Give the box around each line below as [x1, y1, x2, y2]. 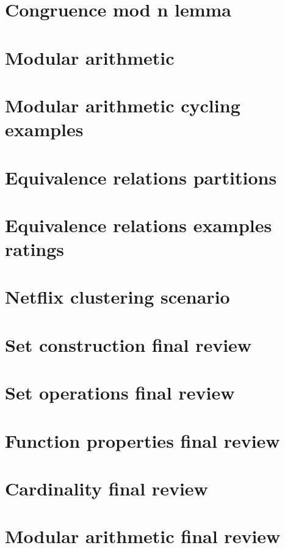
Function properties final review [5, 428, 280, 453]
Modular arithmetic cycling [5, 92, 240, 117]
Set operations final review [5, 380, 235, 405]
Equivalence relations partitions [5, 164, 277, 189]
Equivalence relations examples [5, 212, 272, 237]
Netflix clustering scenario [5, 284, 230, 309]
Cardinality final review [5, 475, 208, 500]
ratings [5, 236, 65, 261]
